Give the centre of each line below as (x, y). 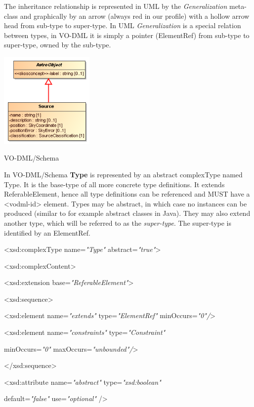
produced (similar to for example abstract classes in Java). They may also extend (127, 213)
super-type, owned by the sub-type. (58, 45)
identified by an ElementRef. (47, 232)
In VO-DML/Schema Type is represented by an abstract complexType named (123, 174)
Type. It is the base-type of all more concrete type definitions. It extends (114, 184)
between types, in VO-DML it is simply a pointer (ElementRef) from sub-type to (127, 35)
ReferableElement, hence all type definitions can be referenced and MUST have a (127, 194)
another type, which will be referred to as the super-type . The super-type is (118, 223)
